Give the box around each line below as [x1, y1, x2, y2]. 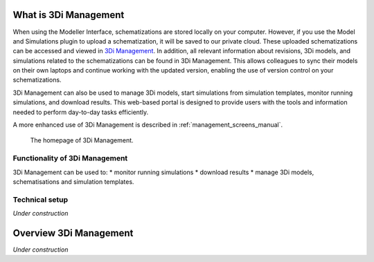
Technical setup [12, 194, 69, 204]
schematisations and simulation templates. [12, 177, 134, 186]
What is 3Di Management [12, 9, 125, 21]
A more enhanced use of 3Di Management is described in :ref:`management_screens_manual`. [12, 121, 283, 129]
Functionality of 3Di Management [12, 153, 128, 163]
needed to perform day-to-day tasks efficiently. [12, 108, 149, 116]
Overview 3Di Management [12, 227, 134, 238]
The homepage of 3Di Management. [30, 136, 134, 144]
